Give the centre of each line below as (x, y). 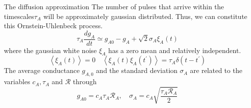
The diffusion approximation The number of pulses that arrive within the (114, 6)
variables (17, 81)
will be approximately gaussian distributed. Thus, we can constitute (145, 16)
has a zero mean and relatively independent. (175, 50)
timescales (19, 16)
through (85, 81)
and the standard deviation (137, 70)
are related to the (216, 70)
